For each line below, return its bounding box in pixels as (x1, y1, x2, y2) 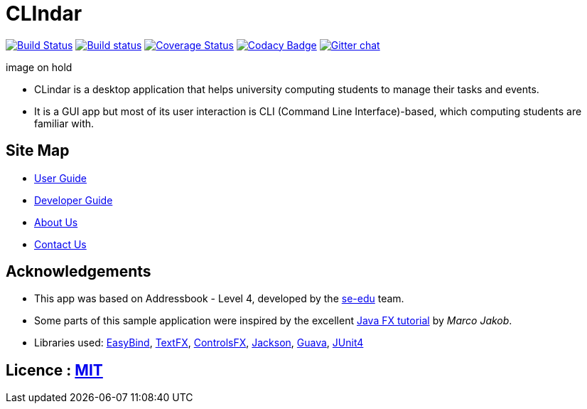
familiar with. (34, 117, 95, 129)
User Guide (34, 171, 87, 184)
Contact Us (34, 238, 87, 250)
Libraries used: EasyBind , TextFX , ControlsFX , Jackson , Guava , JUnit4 (34, 336, 364, 349)
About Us (34, 216, 78, 228)
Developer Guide (34, 193, 113, 206)
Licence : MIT (6, 361, 103, 379)
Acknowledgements (6, 262, 151, 281)
